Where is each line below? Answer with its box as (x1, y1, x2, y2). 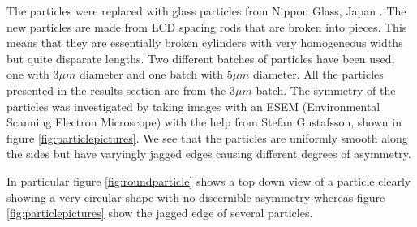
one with (6, 66, 49, 83)
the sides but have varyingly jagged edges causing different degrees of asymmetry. (6, 145, 411, 162)
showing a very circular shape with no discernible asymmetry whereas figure (6, 188, 385, 205)
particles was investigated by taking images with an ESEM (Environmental (6, 97, 380, 114)
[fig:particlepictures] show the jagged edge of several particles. (6, 204, 313, 221)
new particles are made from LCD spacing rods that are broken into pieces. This (6, 18, 407, 35)
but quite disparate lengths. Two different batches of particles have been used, (6, 49, 395, 66)
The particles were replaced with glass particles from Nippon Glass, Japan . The (6, 2, 406, 19)
